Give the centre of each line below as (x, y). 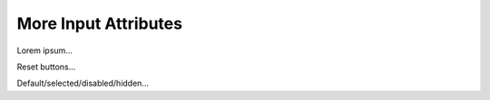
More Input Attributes (100, 23)
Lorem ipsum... (44, 50)
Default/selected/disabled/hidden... (83, 83)
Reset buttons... (46, 67)
